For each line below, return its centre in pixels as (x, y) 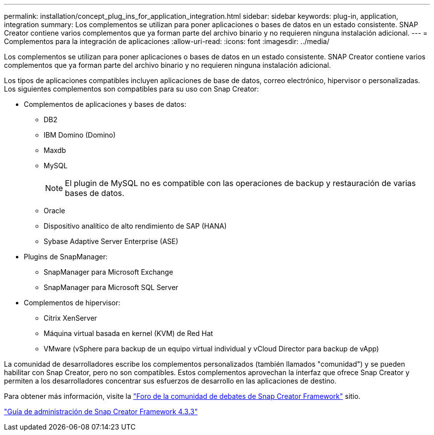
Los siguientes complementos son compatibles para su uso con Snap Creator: (132, 89)
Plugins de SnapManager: (66, 257)
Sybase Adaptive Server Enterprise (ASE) (111, 241)
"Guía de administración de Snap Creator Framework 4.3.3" (101, 411)
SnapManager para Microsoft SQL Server (111, 287)
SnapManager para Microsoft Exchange (108, 272)
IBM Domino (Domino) (80, 135)
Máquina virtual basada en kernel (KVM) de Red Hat (128, 333)
